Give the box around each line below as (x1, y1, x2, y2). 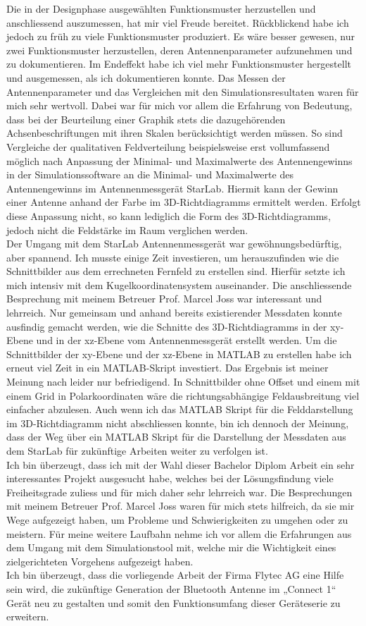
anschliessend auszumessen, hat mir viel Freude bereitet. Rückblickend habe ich (6, 15, 349, 30)
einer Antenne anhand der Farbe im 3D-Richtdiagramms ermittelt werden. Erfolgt (6, 195, 361, 209)
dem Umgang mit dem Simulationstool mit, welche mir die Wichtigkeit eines (6, 540, 336, 555)
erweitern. (6, 609, 49, 624)
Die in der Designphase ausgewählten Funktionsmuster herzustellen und (6, 1, 316, 16)
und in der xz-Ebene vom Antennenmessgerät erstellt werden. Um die (36, 333, 337, 348)
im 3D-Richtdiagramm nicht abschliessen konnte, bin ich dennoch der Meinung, (6, 415, 349, 430)
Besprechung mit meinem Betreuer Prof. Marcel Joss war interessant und (6, 291, 322, 306)
